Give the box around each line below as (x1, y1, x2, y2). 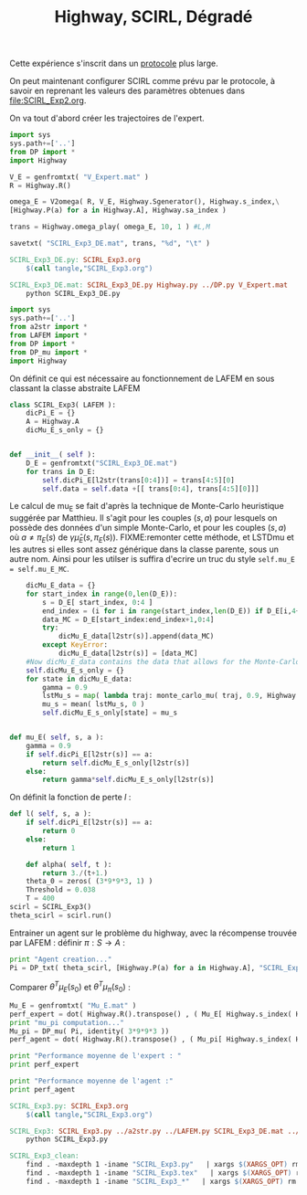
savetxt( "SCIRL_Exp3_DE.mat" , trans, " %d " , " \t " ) (9, 239, 210, 249)
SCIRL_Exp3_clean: (9, 1151, 79, 1161)
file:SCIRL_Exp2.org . (9, 95, 87, 106)
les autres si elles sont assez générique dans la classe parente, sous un (9, 544, 279, 555)
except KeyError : (42, 640, 108, 650)
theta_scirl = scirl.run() (9, 911, 112, 920)
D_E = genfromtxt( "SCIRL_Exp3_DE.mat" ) (26, 459, 178, 468)
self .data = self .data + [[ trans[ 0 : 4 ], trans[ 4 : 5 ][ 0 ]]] (42, 484, 259, 493)
